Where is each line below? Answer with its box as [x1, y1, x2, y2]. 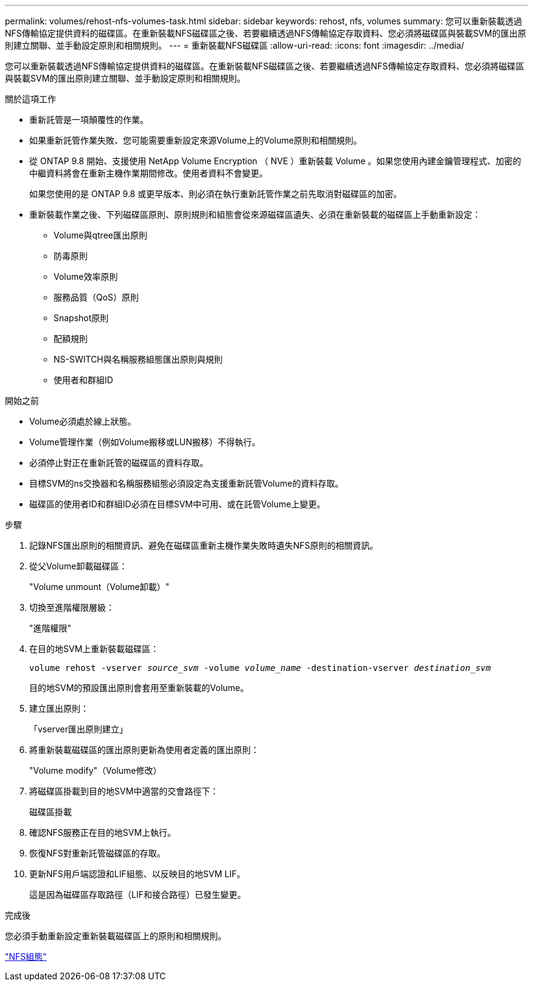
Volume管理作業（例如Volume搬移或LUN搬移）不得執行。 [29, 437, 260, 447]
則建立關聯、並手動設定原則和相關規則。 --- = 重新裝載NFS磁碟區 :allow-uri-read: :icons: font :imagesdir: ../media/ [5, 40, 464, 50]
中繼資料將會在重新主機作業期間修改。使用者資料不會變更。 [29, 168, 268, 178]
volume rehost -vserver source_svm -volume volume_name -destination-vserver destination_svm [29, 663, 491, 673]
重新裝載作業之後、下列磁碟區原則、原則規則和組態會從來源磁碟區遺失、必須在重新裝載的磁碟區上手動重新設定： [29, 209, 481, 220]
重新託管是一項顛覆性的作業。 [29, 114, 148, 125]
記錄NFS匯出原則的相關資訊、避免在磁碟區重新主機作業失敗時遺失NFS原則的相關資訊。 [29, 540, 378, 550]
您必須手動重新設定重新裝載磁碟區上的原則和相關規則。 [5, 931, 226, 941]
